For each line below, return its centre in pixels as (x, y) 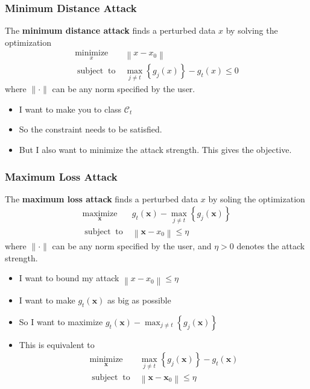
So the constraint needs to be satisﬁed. (90, 129)
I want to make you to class (70, 109)
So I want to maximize (61, 321)
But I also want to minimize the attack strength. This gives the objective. (155, 150)
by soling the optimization (257, 198)
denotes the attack (271, 246)
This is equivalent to (57, 344)
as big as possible (139, 300)
